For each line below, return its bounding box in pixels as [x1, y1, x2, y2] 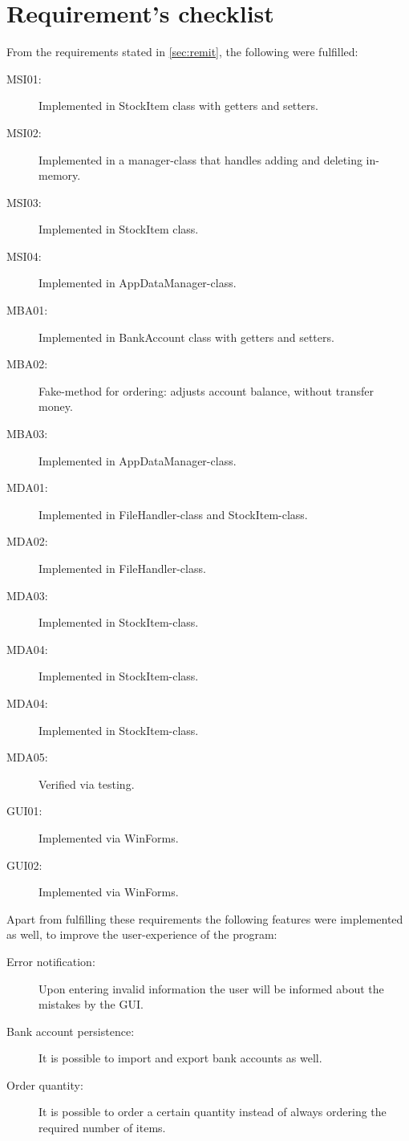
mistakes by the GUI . [38, 996, 144, 1013]
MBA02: [6, 355, 48, 372]
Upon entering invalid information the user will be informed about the [38, 980, 384, 997]
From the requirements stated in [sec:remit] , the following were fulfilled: [6, 43, 358, 60]
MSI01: [6, 70, 42, 87]
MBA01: [6, 302, 48, 319]
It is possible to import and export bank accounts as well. [38, 1050, 322, 1066]
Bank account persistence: [6, 1022, 135, 1039]
